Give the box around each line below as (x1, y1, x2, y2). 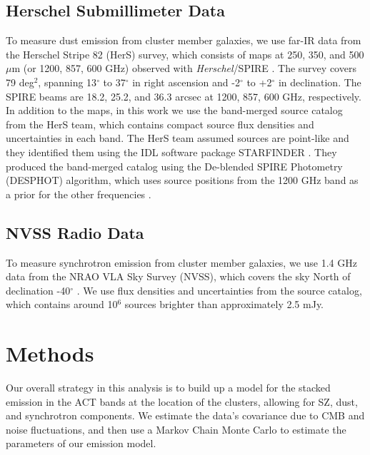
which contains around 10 (6, 297, 118, 312)
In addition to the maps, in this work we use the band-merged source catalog (6, 103, 343, 118)
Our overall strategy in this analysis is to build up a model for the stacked (6, 380, 331, 395)
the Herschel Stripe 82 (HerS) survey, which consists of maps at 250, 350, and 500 (6, 46, 364, 61)
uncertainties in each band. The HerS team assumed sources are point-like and (6, 131, 349, 145)
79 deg (6, 74, 34, 89)
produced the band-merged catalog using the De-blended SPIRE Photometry (6, 158, 343, 173)
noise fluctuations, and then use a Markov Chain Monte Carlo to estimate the (6, 421, 346, 436)
